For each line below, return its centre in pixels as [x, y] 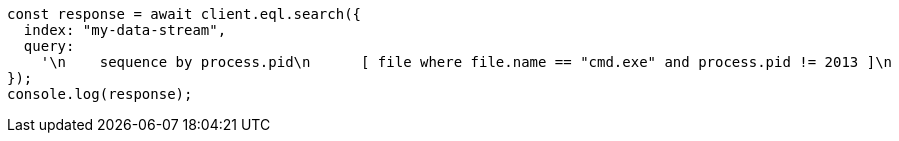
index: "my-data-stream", [125, 30]
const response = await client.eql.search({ [184, 14]
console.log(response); [100, 94]
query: [49, 46]
